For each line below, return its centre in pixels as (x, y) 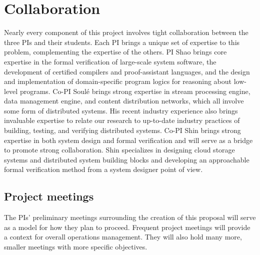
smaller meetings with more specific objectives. (76, 247)
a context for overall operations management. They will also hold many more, (123, 237)
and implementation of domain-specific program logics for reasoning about (118, 81)
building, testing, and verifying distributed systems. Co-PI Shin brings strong (122, 130)
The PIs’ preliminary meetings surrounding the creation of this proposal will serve (130, 217)
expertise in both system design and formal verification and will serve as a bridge (128, 140)
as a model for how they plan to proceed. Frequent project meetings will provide (127, 227)
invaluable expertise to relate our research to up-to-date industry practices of (122, 120)
